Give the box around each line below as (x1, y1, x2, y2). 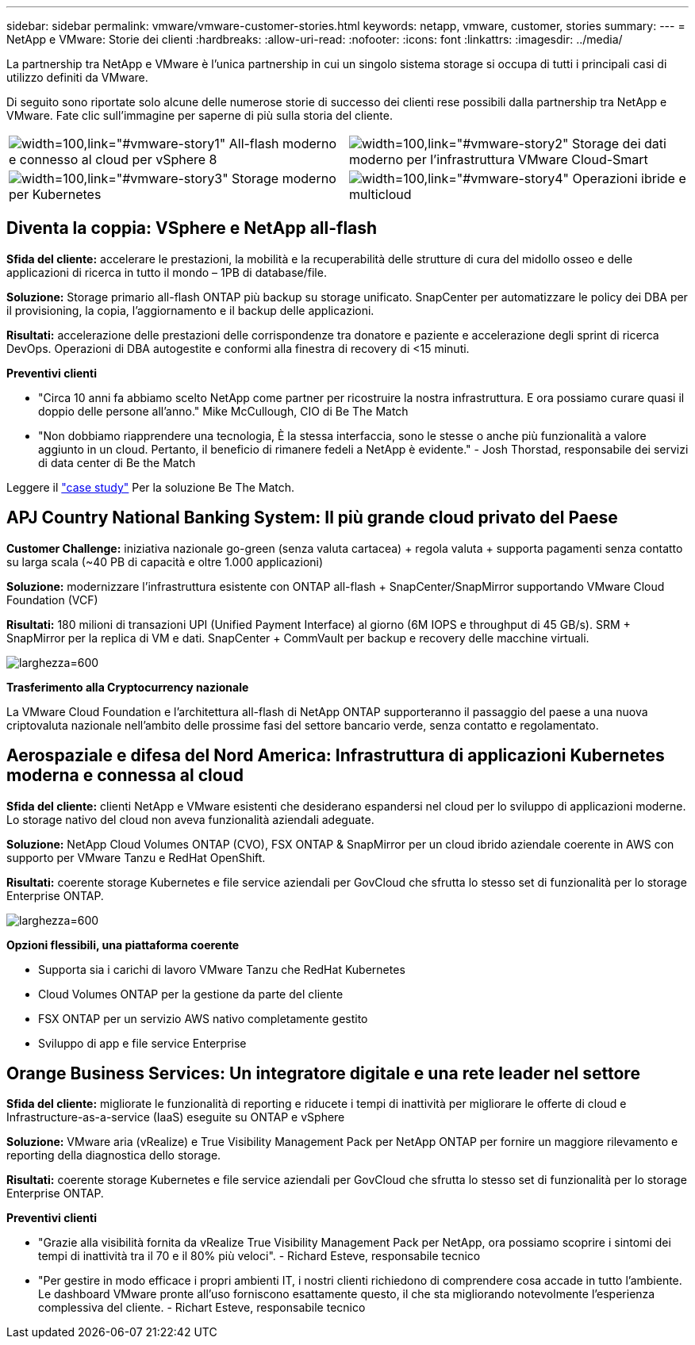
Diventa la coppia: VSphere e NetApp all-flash (6, 218, 378, 239)
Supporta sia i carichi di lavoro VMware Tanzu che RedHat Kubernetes (38, 962, 405, 976)
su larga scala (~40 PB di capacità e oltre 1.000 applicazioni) (6, 554, 324, 569)
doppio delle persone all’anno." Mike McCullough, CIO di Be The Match (38, 404, 409, 418)
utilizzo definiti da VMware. (6, 71, 148, 84)
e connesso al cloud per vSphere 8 (9, 151, 217, 167)
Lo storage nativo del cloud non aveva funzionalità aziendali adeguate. (6, 812, 374, 826)
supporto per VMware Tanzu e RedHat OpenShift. (6, 850, 266, 864)
